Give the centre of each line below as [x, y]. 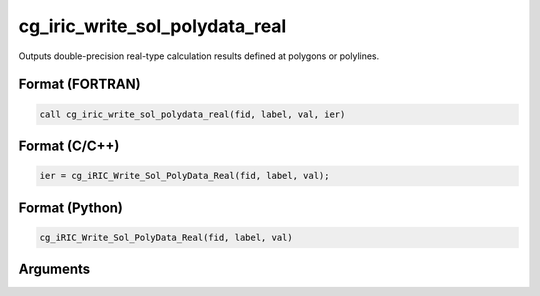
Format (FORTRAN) [79, 84]
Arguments [54, 269]
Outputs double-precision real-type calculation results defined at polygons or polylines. [199, 56]
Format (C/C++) [69, 145]
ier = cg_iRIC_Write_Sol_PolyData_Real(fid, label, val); [184, 176]
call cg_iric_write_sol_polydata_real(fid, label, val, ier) [192, 114]
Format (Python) [71, 207]
